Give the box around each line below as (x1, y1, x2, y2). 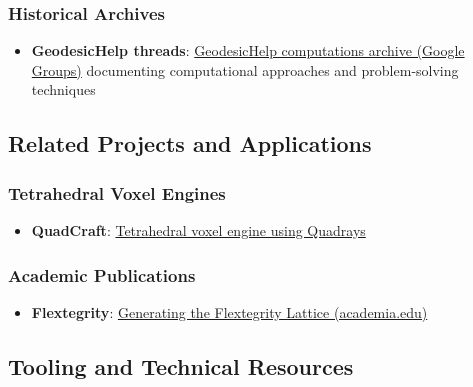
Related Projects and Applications (8, 128, 372, 159)
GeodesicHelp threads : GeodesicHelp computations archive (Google (31, 40, 465, 61)
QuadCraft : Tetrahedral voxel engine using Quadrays (31, 220, 366, 240)
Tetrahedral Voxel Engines (8, 180, 226, 205)
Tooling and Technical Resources (8, 350, 354, 381)
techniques (31, 79, 96, 100)
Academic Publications (8, 262, 196, 287)
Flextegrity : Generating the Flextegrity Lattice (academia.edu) (31, 301, 428, 322)
